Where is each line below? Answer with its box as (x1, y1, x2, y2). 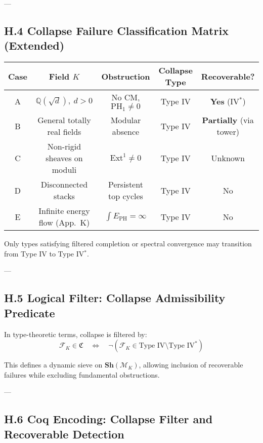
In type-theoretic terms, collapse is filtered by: (4, 328, 147, 339)
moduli (52, 164, 77, 176)
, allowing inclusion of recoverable (139, 359, 243, 370)
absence (112, 126, 140, 138)
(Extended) (4, 38, 65, 53)
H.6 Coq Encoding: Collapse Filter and (4, 411, 213, 427)
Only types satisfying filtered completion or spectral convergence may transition (4, 238, 252, 249)
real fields (47, 126, 81, 138)
